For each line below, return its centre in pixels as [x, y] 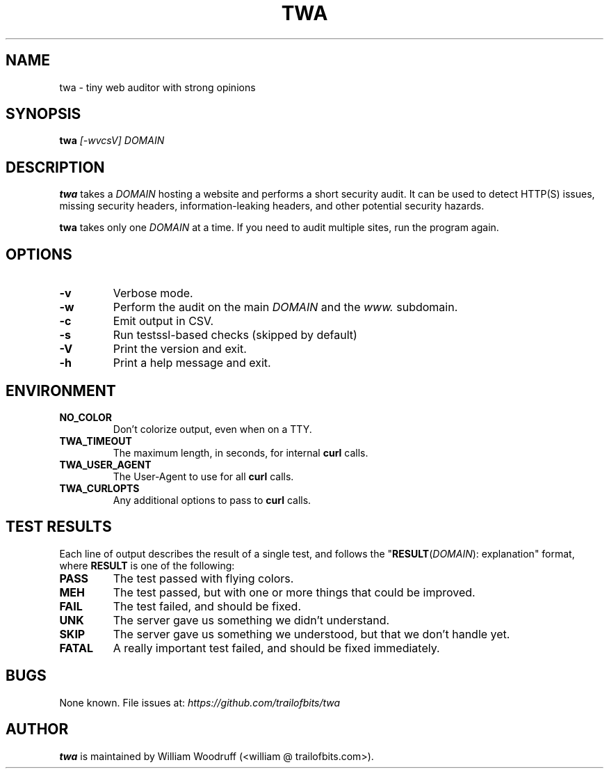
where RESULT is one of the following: [147, 565]
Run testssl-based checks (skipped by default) [235, 335]
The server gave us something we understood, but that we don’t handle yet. [311, 634]
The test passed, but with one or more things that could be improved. [294, 592]
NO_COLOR [86, 417]
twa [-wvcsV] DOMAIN [112, 141]
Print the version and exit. [180, 349]
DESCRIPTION [55, 167]
